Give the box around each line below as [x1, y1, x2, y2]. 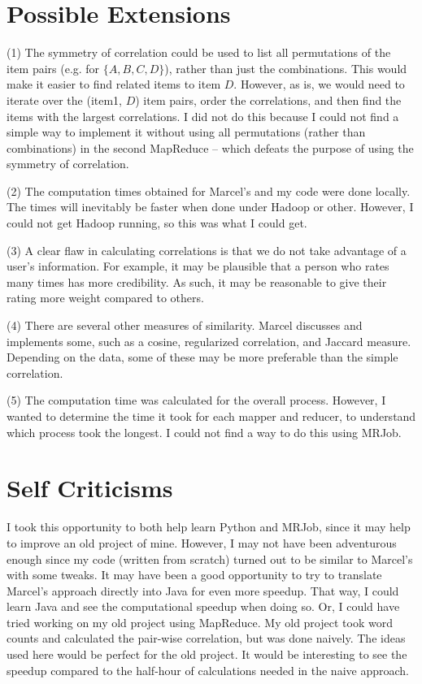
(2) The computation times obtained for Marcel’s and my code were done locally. [7, 182, 411, 199]
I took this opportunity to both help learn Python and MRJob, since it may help [7, 518, 411, 535]
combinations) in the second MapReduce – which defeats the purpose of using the [7, 139, 414, 156]
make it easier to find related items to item [7, 76, 221, 93]
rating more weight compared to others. [7, 289, 204, 306]
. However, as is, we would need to [233, 76, 405, 93]
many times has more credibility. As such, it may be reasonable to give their [7, 273, 387, 290]
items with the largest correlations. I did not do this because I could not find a [7, 107, 399, 124]
